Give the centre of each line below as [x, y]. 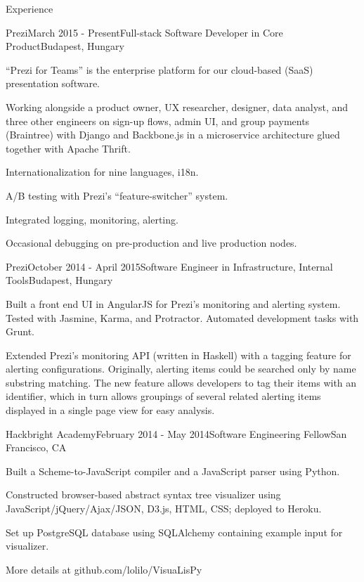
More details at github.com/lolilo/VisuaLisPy [104, 569]
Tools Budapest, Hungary [59, 280]
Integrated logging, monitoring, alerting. [92, 219]
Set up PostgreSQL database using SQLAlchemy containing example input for [174, 532]
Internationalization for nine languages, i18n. [102, 172]
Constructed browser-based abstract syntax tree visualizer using [143, 494]
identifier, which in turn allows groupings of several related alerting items [163, 396]
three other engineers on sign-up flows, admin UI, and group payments [158, 121]
